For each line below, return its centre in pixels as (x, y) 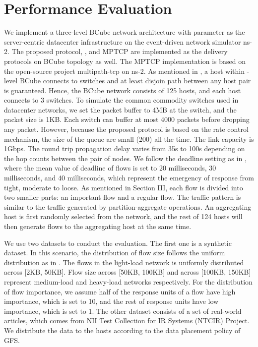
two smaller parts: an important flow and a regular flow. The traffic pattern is (123, 197)
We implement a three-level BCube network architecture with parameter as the (125, 32)
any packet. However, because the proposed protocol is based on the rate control (126, 129)
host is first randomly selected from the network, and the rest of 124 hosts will (123, 216)
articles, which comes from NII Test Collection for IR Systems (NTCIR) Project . (127, 320)
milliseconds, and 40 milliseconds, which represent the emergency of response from (129, 178)
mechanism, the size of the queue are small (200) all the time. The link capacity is (129, 139)
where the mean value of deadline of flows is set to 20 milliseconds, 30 (110, 168)
